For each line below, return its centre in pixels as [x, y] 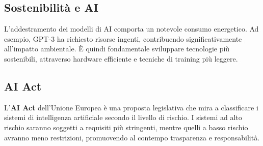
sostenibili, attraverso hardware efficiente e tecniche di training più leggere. [121, 58]
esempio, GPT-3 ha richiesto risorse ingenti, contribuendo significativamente [123, 38]
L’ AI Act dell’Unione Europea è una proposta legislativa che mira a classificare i [131, 107]
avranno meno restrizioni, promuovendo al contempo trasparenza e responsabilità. [132, 137]
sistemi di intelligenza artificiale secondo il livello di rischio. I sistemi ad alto [123, 117]
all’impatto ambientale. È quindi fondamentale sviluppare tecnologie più [117, 49]
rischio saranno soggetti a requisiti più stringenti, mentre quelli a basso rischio [126, 127]
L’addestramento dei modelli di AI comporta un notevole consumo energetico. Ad [131, 29]
